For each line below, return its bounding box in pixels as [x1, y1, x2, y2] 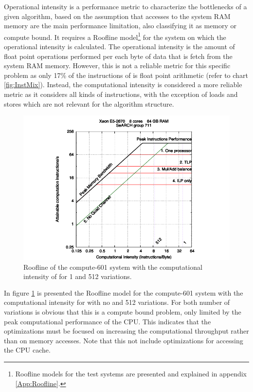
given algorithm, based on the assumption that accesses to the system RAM [4, 11, 231, 21]
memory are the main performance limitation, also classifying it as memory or [4, 20, 237, 31]
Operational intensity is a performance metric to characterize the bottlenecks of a [4, 1, 247, 11]
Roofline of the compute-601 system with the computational [23, 261, 202, 272]
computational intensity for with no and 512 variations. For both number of [4, 297, 230, 307]
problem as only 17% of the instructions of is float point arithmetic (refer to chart [4, 70, 248, 80]
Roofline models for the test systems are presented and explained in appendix [15, 368, 247, 378]
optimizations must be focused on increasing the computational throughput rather [4, 326, 249, 336]
